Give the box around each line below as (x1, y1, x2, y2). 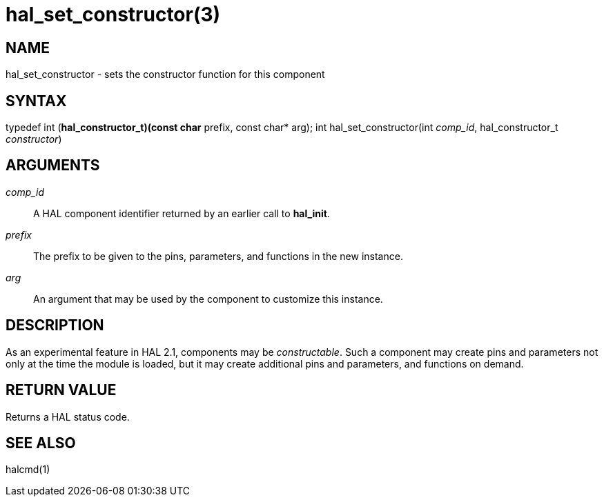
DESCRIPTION (6, 317, 104, 334)
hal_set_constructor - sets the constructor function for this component (6, 68, 325, 81)
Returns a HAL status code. (6, 410, 130, 423)
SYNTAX (6, 92, 67, 110)
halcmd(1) (6, 463, 50, 476)
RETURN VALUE (6, 381, 117, 399)
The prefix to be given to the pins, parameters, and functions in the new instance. (33, 250, 403, 262)
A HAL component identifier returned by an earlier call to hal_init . (33, 207, 330, 219)
